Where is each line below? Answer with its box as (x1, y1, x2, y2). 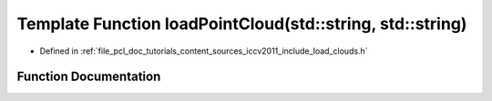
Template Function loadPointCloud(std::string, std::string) (16, 14, 467, 34)
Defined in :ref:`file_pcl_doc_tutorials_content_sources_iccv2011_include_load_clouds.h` (39, 45, 368, 56)
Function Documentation (16, 69, 161, 85)
